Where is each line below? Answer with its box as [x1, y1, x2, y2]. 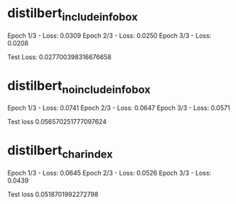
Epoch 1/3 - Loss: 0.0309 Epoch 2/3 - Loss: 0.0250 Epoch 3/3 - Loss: [7, 31, 212, 40]
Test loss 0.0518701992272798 [7, 190, 99, 198]
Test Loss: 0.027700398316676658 [7, 52, 112, 61]
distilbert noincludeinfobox [7, 77, 151, 96]
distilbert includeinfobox [7, 5, 138, 24]
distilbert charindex [7, 143, 113, 161]
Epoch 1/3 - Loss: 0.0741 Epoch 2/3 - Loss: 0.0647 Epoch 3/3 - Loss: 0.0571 [7, 103, 230, 112]
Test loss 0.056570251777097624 [7, 118, 107, 126]
